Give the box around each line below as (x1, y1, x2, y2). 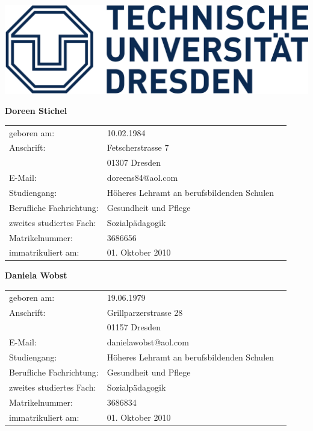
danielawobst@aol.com (107, 336, 189, 348)
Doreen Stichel (5, 104, 67, 117)
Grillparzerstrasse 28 (107, 306, 183, 318)
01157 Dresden (107, 321, 161, 333)
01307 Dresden (107, 156, 161, 169)
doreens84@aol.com (107, 171, 178, 184)
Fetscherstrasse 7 (107, 141, 169, 154)
